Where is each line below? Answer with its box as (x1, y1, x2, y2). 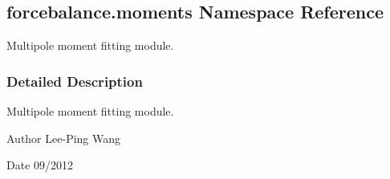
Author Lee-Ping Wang (6, 129, 121, 146)
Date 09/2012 (6, 157, 74, 173)
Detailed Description (6, 71, 143, 91)
